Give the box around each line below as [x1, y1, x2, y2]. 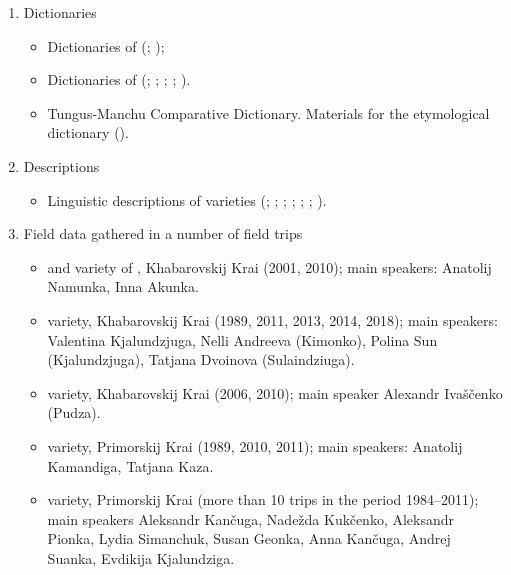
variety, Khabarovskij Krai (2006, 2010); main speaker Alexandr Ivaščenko [47, 382, 503, 403]
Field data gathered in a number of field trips [23, 223, 303, 244]
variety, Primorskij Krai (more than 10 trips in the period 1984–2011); [47, 489, 479, 510]
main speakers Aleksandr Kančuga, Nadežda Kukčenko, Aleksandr [47, 508, 455, 529]
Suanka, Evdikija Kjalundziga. [47, 547, 235, 568]
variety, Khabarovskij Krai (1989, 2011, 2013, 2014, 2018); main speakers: [47, 309, 498, 330]
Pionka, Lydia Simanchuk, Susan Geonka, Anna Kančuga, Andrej [47, 528, 451, 549]
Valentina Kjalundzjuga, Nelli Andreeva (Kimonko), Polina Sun [47, 329, 438, 350]
